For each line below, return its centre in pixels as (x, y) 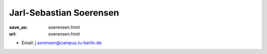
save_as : (19, 27)
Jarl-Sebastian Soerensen (64, 13)
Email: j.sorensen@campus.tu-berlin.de (62, 43)
